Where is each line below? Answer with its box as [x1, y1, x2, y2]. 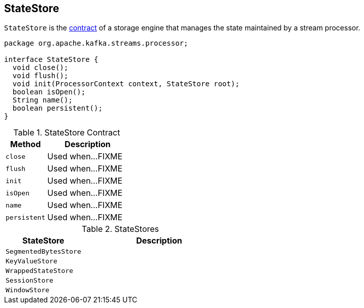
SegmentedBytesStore [6, 248, 81, 256]
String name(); [12, 96, 73, 105]
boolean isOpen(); [12, 88, 86, 96]
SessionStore [6, 277, 53, 285]
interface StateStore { [4, 55, 98, 64]
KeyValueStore [6, 257, 57, 265]
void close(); [12, 63, 69, 72]
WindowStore [6, 286, 50, 294]
